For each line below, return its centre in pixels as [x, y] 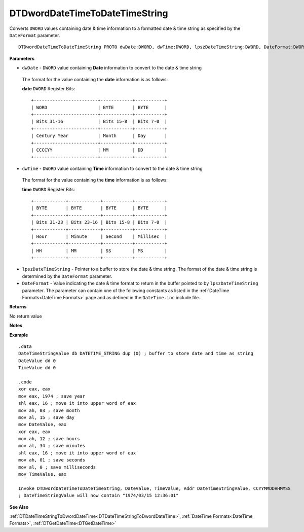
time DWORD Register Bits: [49, 189]
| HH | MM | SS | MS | [99, 251]
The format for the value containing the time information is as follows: [95, 180]
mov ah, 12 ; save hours [49, 439]
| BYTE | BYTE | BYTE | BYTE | [99, 208]
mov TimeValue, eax [43, 474]
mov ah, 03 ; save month [49, 410]
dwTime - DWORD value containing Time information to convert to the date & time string [112, 168]
